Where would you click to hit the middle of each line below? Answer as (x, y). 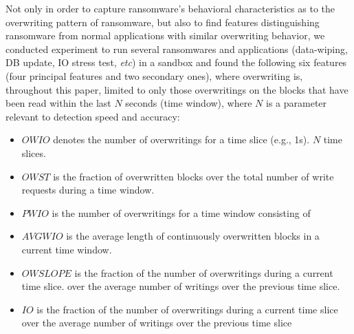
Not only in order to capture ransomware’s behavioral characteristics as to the (170, 8)
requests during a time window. (88, 190)
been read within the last (58, 103)
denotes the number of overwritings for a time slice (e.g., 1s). (181, 139)
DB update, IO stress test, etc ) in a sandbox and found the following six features (176, 62)
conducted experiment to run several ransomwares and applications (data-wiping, (177, 49)
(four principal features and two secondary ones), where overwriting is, (154, 75)
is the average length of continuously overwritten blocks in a (193, 236)
